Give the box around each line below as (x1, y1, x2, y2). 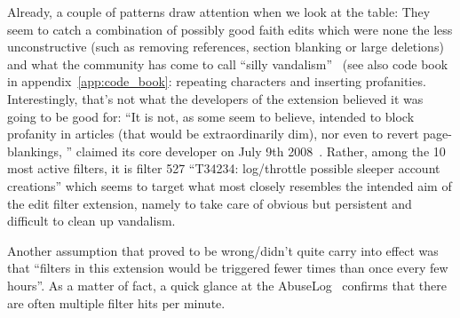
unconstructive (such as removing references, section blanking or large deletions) (7, 37, 444, 56)
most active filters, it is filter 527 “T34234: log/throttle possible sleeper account (7, 159, 440, 178)
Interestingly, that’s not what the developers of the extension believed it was (7, 89, 424, 107)
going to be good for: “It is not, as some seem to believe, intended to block (7, 107, 415, 125)
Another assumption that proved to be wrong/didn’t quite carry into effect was (7, 241, 439, 259)
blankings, (7, 141, 62, 160)
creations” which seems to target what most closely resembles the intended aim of (7, 176, 452, 195)
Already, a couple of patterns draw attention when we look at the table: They (7, 3, 431, 20)
